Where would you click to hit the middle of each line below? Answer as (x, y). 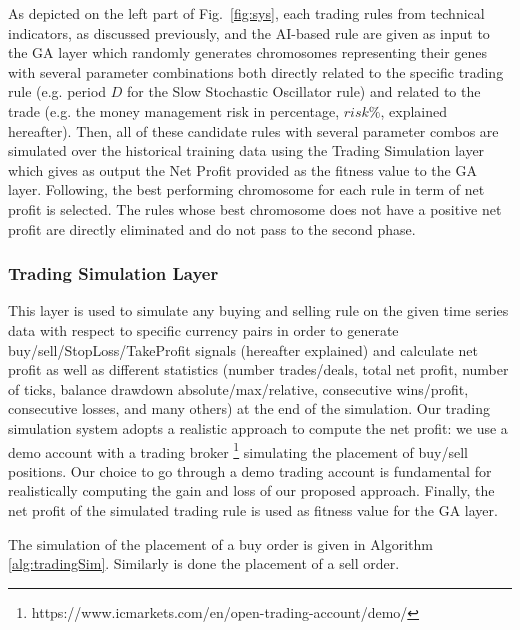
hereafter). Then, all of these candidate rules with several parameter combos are (253, 130)
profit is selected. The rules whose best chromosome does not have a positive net (255, 208)
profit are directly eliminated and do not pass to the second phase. (212, 228)
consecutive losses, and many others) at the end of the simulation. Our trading (249, 408)
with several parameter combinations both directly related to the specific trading (256, 71)
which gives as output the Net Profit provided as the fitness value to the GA (242, 169)
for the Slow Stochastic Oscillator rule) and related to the (304, 91)
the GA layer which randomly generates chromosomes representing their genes (248, 52)
